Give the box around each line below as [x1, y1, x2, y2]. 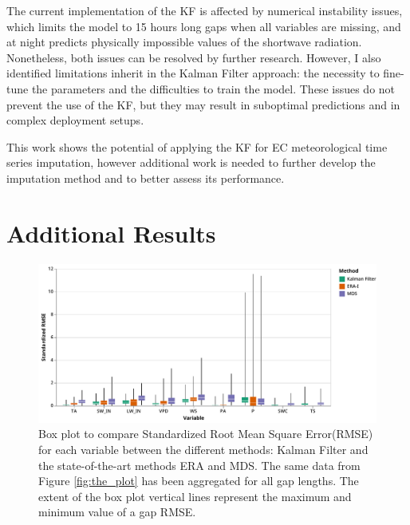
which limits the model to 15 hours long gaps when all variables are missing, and [6, 18, 401, 34]
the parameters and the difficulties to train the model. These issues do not [31, 80, 396, 97]
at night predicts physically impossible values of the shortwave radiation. [6, 34, 362, 50]
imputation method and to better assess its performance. [6, 169, 285, 186]
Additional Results [6, 216, 216, 249]
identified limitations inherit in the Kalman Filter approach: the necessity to [6, 65, 380, 81]
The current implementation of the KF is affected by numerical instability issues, [6, 2, 403, 18]
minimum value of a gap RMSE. [38, 503, 196, 520]
